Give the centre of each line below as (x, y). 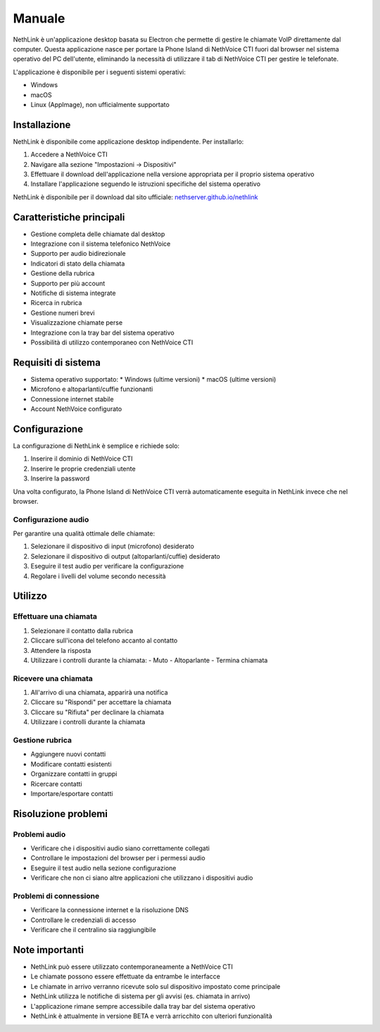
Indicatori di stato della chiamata (78, 263)
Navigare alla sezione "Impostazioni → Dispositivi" (103, 164)
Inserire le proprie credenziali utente (83, 468)
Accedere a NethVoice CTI (69, 154)
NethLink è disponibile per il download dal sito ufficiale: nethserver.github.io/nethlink (135, 197)
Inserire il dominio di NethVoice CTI (82, 459)
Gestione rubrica (43, 740)
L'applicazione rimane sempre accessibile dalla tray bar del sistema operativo (143, 1006)
